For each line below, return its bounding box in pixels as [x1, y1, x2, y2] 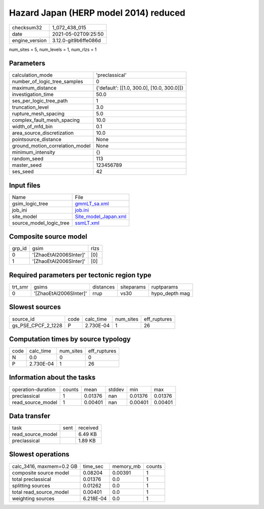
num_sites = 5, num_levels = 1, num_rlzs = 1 [9, 47, 97, 52]
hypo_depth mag [151, 290, 190, 296]
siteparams [120, 284, 146, 290]
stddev [108, 386, 124, 393]
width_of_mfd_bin [12, 123, 53, 130]
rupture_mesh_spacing [12, 110, 65, 117]
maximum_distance [12, 85, 57, 92]
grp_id [12, 245, 27, 252]
